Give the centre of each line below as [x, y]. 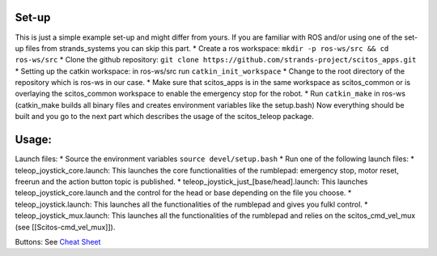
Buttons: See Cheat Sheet [58, 241]
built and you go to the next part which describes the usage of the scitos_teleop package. [165, 117]
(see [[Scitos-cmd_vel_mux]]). [65, 227]
